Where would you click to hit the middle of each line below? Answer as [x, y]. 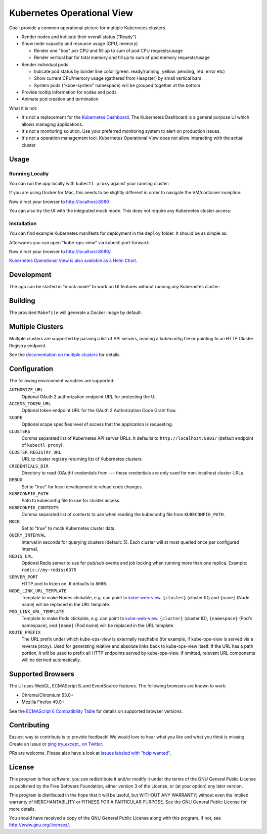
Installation [23, 223]
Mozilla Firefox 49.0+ [43, 702]
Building [22, 301]
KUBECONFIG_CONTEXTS [34, 507]
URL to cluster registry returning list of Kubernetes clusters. [82, 459]
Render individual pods [45, 64]
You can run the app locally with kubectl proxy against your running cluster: [89, 183]
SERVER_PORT [23, 577]
